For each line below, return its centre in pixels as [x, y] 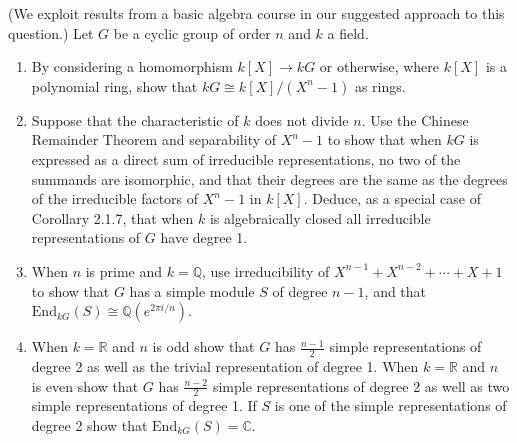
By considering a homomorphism [132, 66]
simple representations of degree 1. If [144, 405]
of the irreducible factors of [115, 198]
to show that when [384, 139]
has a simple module [192, 290]
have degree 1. [204, 237]
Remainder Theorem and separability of [154, 139]
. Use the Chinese [415, 119]
